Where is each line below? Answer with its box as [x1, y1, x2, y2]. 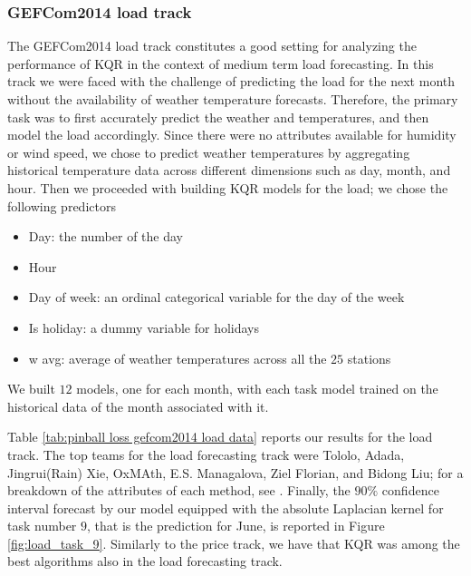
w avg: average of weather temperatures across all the [28, 348, 327, 367]
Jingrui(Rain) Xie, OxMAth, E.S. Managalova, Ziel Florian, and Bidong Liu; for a [7, 463, 464, 482]
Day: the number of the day [28, 227, 183, 246]
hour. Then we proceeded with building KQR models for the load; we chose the [7, 178, 448, 197]
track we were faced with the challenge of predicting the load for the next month [7, 72, 456, 91]
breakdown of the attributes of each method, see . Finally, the [7, 481, 351, 500]
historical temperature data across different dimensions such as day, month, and [7, 161, 451, 180]
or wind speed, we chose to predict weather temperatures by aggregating [7, 142, 410, 161]
